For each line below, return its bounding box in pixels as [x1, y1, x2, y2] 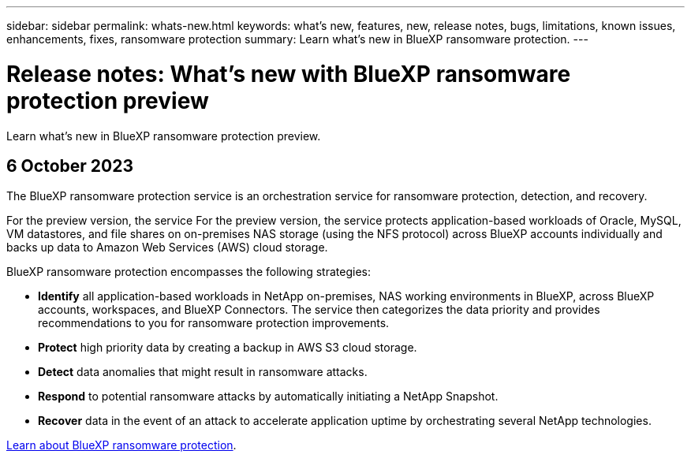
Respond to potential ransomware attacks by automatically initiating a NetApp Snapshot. [38, 389, 499, 404]
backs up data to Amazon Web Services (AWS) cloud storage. [6, 240, 328, 255]
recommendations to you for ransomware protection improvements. [38, 316, 390, 330]
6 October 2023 [6, 155, 133, 176]
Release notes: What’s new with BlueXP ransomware [6, 60, 571, 88]
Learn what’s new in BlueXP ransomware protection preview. [6, 128, 321, 143]
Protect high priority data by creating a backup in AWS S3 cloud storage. [38, 341, 417, 355]
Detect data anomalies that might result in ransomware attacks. [38, 365, 368, 379]
